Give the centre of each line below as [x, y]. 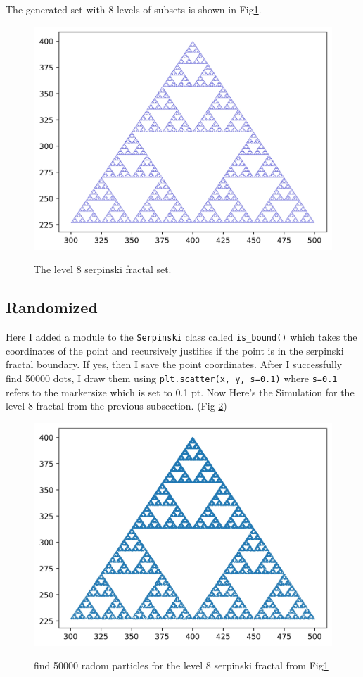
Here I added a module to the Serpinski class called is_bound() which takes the [181, 337]
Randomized [52, 307]
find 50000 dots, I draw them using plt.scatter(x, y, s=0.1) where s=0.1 [172, 378]
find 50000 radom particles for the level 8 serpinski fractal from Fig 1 [181, 665]
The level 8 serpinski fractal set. [103, 269]
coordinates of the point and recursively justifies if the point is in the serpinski [175, 350]
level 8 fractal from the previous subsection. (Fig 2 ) [116, 406]
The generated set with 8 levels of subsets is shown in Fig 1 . [134, 9]
